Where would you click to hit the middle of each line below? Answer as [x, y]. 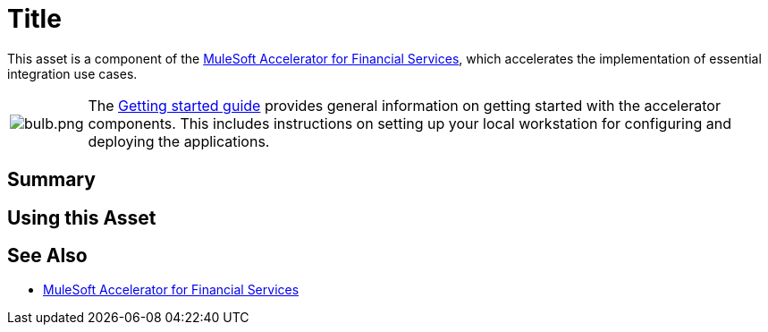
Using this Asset [82, 217]
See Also [47, 256]
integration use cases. [72, 73]
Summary [51, 180]
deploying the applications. [179, 141]
